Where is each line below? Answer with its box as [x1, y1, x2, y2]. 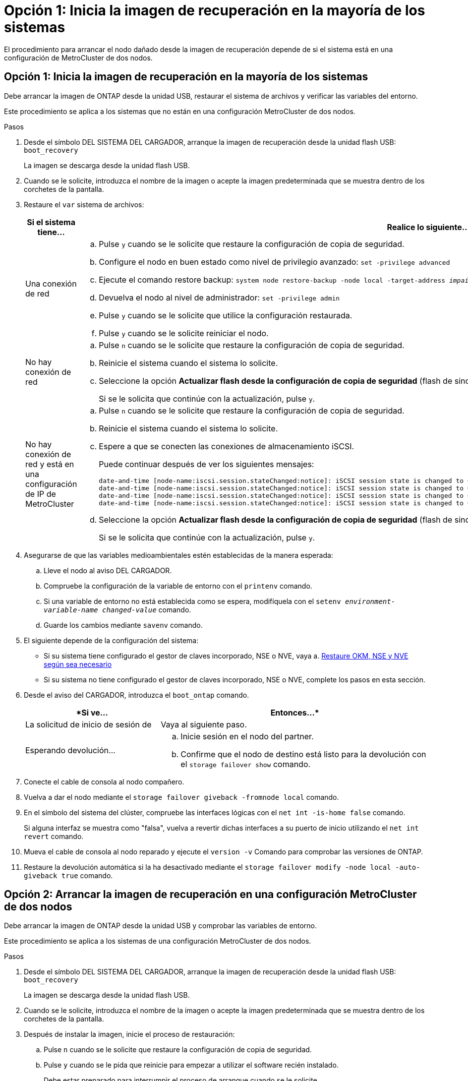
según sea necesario [44, 660, 112, 668]
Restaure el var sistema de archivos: [24, 200, 144, 209]
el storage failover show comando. [180, 759, 311, 769]
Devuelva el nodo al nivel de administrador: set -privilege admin [99, 292, 340, 302]
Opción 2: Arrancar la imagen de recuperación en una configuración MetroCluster [4, 888, 417, 901]
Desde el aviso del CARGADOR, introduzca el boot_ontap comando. [24, 690, 249, 699]
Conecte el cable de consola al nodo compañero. [24, 777, 184, 786]
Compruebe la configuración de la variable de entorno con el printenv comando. [44, 581, 312, 590]
